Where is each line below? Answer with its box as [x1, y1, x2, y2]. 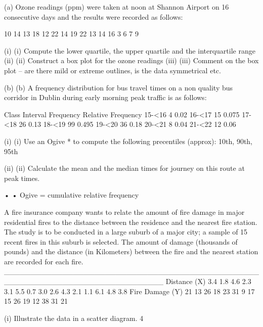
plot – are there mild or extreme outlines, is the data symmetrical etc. [4, 65, 221, 75]
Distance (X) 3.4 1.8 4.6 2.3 [165, 276, 251, 287]
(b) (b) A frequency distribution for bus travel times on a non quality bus [4, 82, 233, 92]
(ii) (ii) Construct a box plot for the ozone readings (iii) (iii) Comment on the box [4, 55, 259, 66]
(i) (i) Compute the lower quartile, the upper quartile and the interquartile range [4, 45, 255, 56]
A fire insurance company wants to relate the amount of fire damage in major [4, 206, 245, 217]
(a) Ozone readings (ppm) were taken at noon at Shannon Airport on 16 [4, 2, 229, 12]
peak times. [4, 172, 40, 183]
